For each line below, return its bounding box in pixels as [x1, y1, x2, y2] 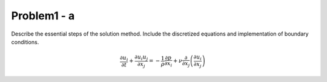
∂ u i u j [134, 54, 148, 61]
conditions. [11, 38, 39, 45]
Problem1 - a [11, 9, 75, 22]
